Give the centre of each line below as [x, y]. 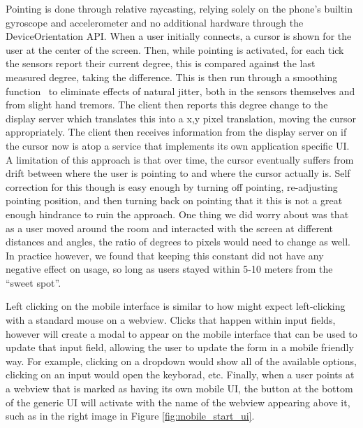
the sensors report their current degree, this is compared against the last [161, 63]
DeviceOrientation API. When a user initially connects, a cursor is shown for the [179, 36]
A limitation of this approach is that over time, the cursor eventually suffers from [180, 159]
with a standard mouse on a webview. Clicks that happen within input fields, [171, 320]
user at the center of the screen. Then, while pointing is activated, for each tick [175, 49]
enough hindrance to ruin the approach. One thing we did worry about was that [177, 214]
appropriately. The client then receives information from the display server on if [176, 132]
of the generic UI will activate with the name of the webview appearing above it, [178, 402]
